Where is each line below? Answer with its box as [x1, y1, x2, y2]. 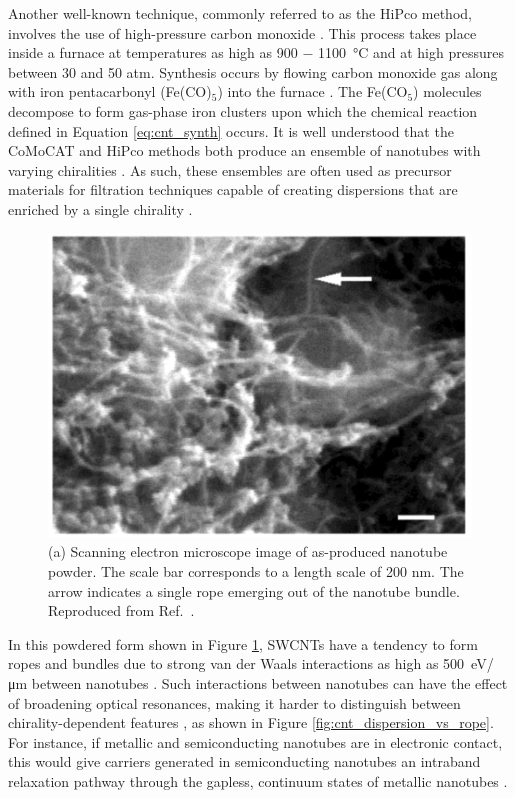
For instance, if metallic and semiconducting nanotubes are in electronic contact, [8, 731, 503, 752]
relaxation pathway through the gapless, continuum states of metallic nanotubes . [8, 771, 508, 791]
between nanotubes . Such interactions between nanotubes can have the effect [31, 673, 508, 694]
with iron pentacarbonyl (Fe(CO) [8, 81, 212, 102]
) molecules [413, 81, 482, 102]
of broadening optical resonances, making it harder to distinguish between [8, 692, 461, 713]
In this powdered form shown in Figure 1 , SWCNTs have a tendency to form [8, 633, 478, 654]
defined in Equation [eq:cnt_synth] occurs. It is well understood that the [8, 120, 454, 141]
